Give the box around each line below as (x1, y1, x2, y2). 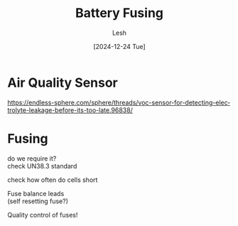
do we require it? (7, 154, 57, 163)
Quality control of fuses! (7, 210, 78, 219)
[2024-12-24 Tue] (93, 42, 146, 50)
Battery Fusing (75, 5, 164, 21)
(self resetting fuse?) (7, 197, 69, 205)
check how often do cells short (7, 176, 98, 184)
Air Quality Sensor (7, 75, 119, 90)
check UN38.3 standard (7, 161, 77, 170)
